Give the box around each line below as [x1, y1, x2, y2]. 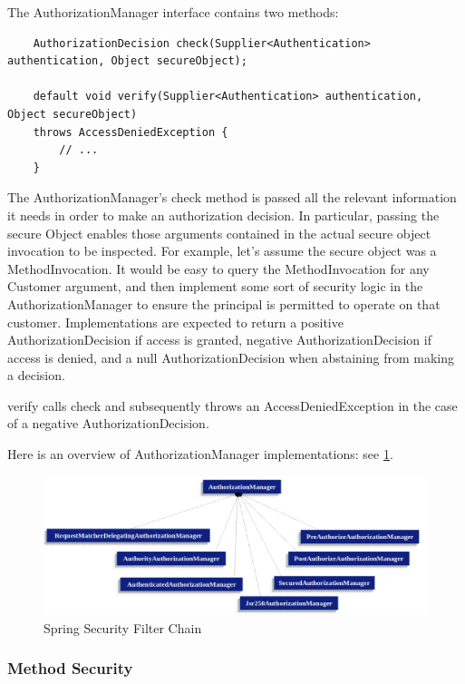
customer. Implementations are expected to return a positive [7, 312, 344, 331]
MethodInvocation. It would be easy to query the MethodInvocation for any [7, 259, 430, 278]
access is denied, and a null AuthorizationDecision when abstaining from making [7, 347, 455, 366]
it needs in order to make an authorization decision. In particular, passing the [7, 205, 440, 224]
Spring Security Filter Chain [44, 618, 202, 637]
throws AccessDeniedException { [33, 125, 228, 139]
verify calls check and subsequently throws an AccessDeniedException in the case [7, 396, 458, 415]
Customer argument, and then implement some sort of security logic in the [7, 277, 423, 296]
